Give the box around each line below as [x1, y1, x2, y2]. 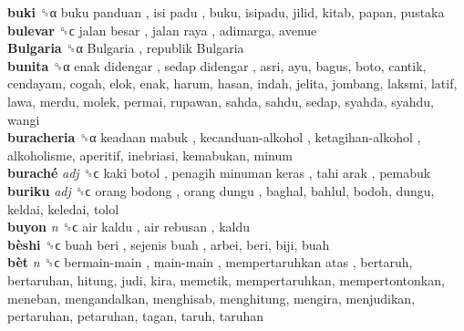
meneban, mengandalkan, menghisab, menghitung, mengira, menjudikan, [7, 288, 416, 307]
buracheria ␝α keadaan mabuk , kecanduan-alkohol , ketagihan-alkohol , [7, 128, 421, 147]
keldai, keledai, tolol [7, 199, 119, 218]
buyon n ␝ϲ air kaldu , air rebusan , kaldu [7, 217, 251, 236]
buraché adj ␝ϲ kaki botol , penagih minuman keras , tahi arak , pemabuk [7, 163, 431, 182]
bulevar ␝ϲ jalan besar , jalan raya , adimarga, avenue [7, 20, 317, 39]
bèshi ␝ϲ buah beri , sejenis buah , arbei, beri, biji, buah [7, 234, 330, 253]
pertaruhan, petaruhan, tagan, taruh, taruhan [7, 306, 264, 326]
